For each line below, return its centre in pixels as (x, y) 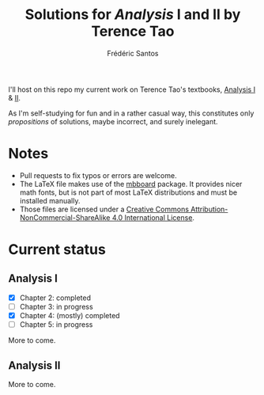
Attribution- (209, 209)
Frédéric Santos (133, 53)
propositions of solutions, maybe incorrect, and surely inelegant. (113, 121)
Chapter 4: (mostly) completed (70, 315)
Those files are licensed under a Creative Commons (104, 209)
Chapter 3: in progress (56, 306)
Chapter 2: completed (55, 298)
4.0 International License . (153, 217)
